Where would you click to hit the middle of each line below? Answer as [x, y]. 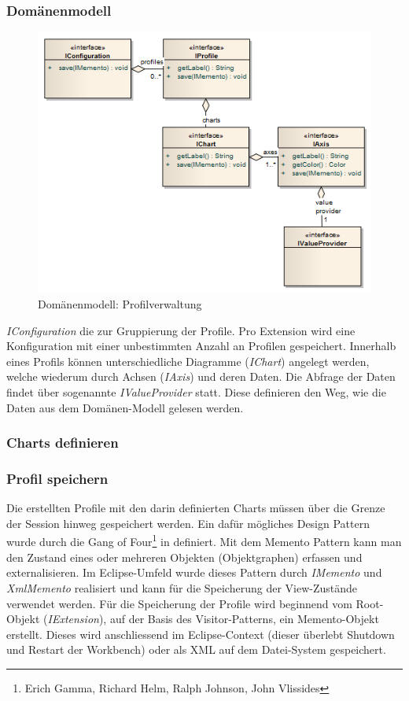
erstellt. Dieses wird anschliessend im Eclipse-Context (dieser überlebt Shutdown [201, 634]
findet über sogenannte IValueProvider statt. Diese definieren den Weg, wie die [196, 392]
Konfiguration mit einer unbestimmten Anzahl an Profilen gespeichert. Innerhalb [201, 346]
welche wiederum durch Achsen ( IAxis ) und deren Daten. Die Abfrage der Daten [201, 376]
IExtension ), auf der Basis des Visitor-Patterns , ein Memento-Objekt [213, 619]
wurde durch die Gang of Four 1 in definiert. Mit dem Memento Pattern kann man [204, 541]
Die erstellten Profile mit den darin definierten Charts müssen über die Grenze [196, 508]
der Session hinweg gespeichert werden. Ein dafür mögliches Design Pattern [188, 523]
